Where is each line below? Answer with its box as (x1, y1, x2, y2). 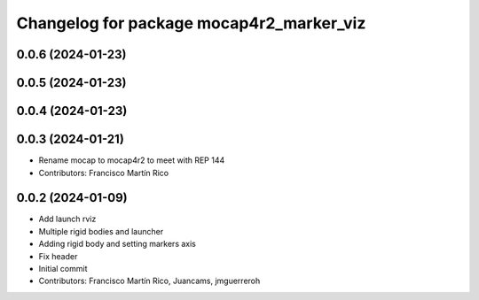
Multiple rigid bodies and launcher (38, 226, 164, 236)
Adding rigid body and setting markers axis (38, 239, 197, 250)
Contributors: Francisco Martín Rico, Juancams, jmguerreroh (38, 275, 261, 287)
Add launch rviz (38, 213, 97, 225)
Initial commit (38, 263, 88, 273)
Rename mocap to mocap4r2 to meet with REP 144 (38, 155, 225, 165)
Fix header (38, 250, 78, 261)
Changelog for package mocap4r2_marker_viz (16, 13, 366, 33)
